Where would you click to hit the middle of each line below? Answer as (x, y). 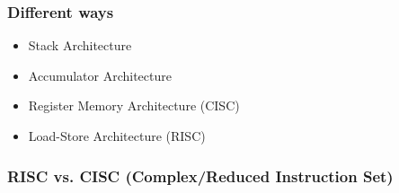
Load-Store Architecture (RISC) (117, 136)
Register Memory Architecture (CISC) (134, 105)
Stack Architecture (80, 45)
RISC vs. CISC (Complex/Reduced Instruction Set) (200, 175)
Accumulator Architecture (100, 75)
